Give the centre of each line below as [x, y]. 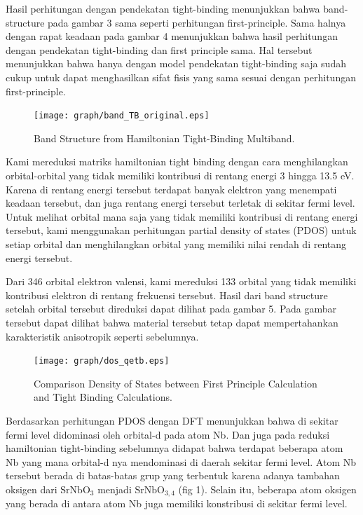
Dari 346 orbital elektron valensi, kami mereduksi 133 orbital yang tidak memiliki [181, 281]
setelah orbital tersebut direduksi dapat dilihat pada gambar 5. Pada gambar [171, 309]
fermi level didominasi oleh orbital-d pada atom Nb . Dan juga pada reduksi [168, 434]
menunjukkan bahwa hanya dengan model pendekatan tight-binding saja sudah [176, 63]
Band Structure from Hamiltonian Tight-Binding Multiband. [164, 138]
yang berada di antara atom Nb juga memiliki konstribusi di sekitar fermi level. [177, 503]
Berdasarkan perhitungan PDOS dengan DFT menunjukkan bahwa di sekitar [172, 420]
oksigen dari [32, 489]
